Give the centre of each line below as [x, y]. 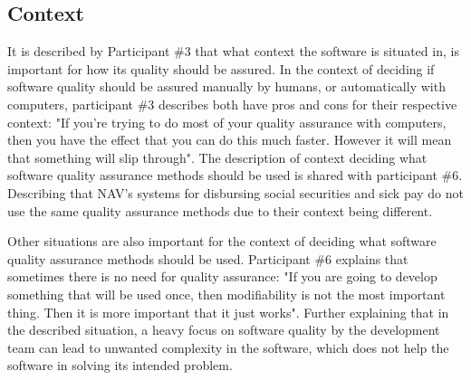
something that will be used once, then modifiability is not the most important [226, 294]
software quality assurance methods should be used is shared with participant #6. [235, 175]
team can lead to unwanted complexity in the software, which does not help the [228, 347]
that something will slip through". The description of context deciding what [217, 157]
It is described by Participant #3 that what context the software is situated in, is [233, 51]
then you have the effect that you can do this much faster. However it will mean [230, 140]
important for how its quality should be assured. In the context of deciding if [221, 68]
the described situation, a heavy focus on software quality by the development [224, 330]
